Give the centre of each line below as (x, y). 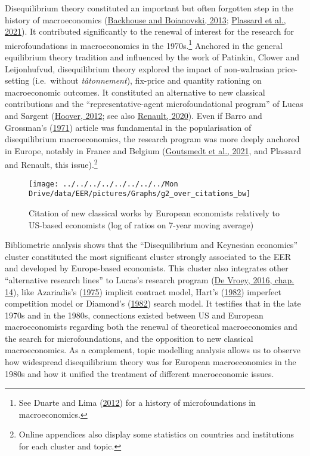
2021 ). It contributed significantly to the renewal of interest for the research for (150, 31)
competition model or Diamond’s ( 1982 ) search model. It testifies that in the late (153, 303)
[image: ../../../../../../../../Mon (103, 184)
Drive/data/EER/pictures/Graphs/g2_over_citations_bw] (140, 194)
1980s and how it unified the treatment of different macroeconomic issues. (139, 373)
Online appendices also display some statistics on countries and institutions (156, 434)
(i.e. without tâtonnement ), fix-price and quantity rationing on (147, 80)
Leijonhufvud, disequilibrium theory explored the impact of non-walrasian (140, 68)
